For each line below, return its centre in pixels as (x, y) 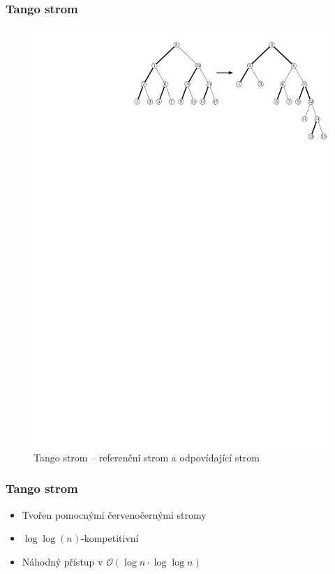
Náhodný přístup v (62, 561)
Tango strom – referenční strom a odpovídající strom (147, 457)
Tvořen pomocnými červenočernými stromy (114, 514)
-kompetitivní (110, 538)
